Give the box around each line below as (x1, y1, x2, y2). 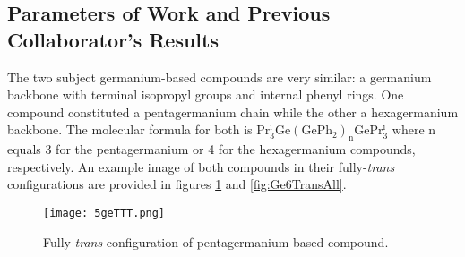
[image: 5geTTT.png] (43, 206, 166, 219)
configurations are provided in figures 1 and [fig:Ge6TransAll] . (7, 175, 347, 193)
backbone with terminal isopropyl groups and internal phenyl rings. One (7, 85, 404, 104)
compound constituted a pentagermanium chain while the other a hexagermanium (7, 102, 459, 121)
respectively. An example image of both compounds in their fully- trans (7, 157, 395, 176)
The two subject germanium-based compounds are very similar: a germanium (7, 67, 432, 86)
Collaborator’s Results (7, 25, 219, 53)
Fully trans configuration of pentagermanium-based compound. (43, 232, 389, 251)
